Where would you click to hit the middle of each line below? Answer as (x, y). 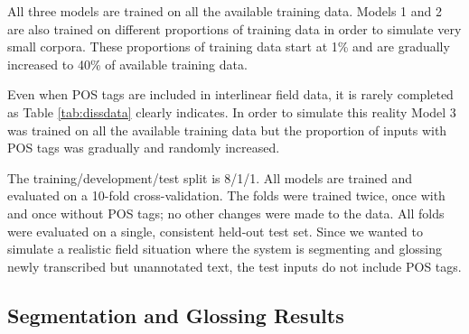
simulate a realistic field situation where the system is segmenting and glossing (225, 249)
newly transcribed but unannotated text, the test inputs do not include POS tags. (234, 266)
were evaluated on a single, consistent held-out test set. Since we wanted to (216, 231)
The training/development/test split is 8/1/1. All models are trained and (210, 177)
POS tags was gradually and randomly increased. (144, 148)
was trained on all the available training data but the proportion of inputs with (227, 130)
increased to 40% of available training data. (127, 64)
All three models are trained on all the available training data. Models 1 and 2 (225, 11)
